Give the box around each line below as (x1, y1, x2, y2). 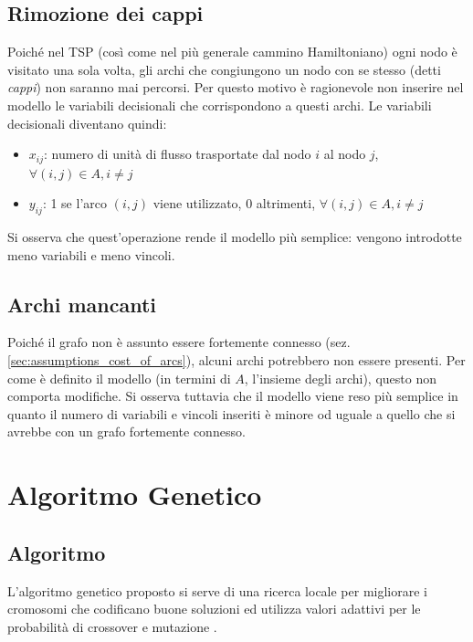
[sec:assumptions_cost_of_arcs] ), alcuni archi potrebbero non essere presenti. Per (7, 351, 466, 369)
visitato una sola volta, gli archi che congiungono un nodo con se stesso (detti (7, 59, 441, 79)
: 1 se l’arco (42, 194, 107, 213)
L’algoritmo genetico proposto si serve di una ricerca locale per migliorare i (7, 581, 427, 600)
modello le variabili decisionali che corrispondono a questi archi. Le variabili (7, 95, 432, 114)
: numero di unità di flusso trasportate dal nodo (44, 144, 311, 163)
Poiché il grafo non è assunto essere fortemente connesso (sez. (7, 332, 351, 352)
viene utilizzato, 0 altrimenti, (152, 194, 316, 213)
